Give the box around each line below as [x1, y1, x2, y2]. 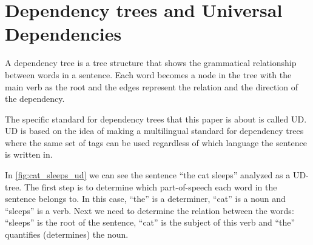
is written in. [5, 148, 53, 161]
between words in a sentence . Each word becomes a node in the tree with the [5, 68, 292, 81]
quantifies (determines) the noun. [5, 228, 129, 241]
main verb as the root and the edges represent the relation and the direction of [5, 80, 298, 93]
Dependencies [5, 21, 122, 46]
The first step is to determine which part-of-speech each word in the [24, 180, 277, 193]
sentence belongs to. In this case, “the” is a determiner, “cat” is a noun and [5, 192, 286, 205]
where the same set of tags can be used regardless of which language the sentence [5, 136, 307, 149]
